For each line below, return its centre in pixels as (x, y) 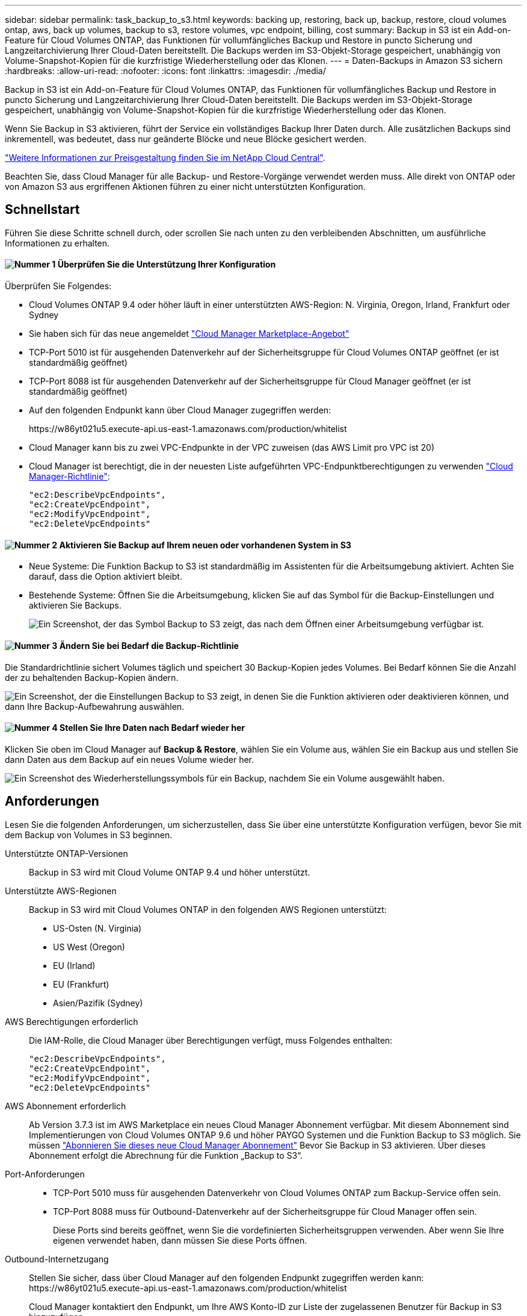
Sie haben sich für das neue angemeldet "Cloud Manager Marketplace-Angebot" (189, 334)
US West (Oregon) (89, 947)
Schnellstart (42, 210)
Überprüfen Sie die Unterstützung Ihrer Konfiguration (167, 265)
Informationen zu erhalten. (57, 243)
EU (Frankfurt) (81, 984)
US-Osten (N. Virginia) (97, 928)
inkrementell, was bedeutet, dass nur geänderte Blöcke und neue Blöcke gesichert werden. (186, 139)
